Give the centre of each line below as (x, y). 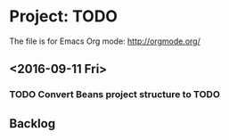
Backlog (33, 124)
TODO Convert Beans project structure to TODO (115, 95)
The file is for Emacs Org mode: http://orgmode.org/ (105, 41)
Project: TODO (64, 16)
